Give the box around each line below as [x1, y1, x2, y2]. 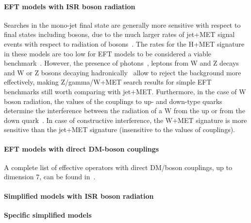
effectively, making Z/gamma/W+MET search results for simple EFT [4, 77, 212, 87]
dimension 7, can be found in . [4, 172, 96, 182]
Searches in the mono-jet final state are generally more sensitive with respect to [4, 19, 241, 30]
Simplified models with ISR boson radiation [4, 190, 154, 201]
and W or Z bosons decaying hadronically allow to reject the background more [4, 67, 241, 77]
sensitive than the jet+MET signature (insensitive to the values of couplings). [4, 124, 235, 135]
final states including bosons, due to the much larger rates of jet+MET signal [4, 29, 235, 39]
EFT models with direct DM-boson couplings [4, 143, 159, 154]
